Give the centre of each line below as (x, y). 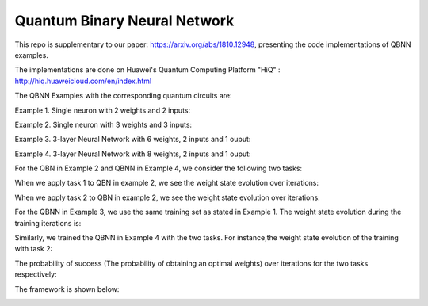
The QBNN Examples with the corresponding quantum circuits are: (124, 96)
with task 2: (34, 249)
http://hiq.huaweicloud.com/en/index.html (83, 81)
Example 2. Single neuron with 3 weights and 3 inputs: (103, 124)
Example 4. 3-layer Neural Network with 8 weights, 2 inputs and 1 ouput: (133, 154)
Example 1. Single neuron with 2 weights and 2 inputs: (102, 110)
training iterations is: (48, 223)
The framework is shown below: (67, 289)
